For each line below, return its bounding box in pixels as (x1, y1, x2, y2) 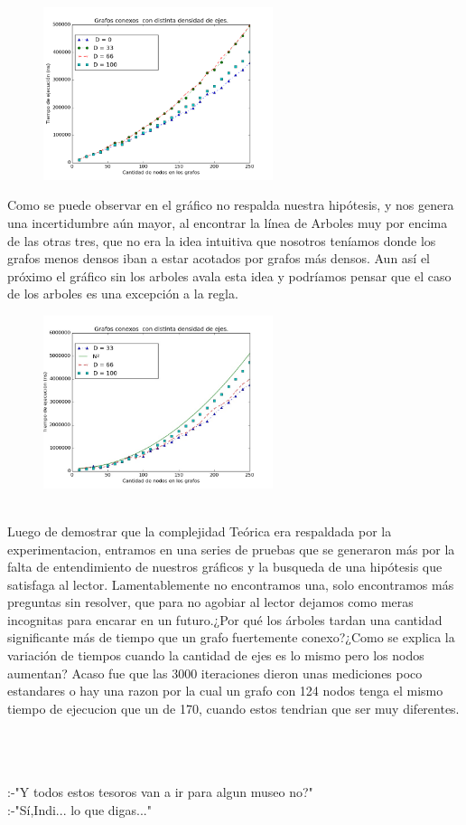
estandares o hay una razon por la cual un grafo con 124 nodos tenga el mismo (7, 681, 443, 700)
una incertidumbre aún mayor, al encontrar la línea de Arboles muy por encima (7, 213, 448, 232)
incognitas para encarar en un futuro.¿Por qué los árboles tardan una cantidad (7, 610, 443, 629)
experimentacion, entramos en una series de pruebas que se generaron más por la (7, 539, 455, 558)
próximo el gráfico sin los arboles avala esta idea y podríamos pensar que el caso (7, 266, 452, 285)
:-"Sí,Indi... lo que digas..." (7, 800, 152, 819)
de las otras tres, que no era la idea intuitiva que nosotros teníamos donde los (7, 231, 436, 250)
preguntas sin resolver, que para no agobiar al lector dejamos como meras (7, 593, 414, 612)
